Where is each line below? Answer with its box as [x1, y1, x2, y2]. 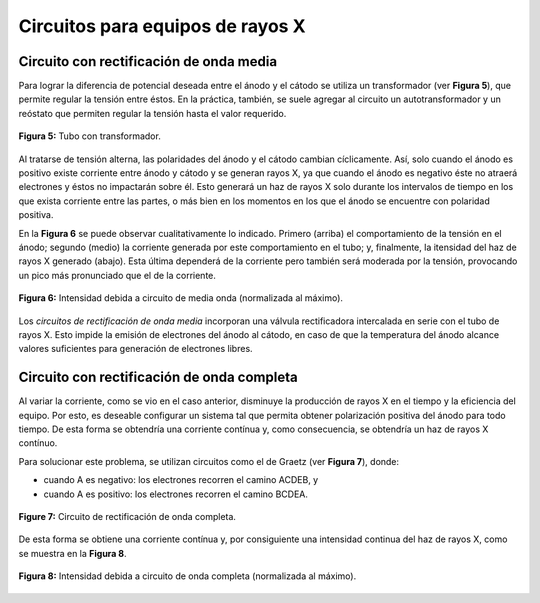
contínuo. [18, 437, 58, 449]
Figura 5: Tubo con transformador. [18, 130, 162, 142]
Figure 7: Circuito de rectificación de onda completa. [18, 510, 237, 522]
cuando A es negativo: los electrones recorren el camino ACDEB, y [43, 474, 319, 486]
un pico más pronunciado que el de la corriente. [18, 269, 217, 281]
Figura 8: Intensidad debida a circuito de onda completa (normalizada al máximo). [18, 570, 357, 582]
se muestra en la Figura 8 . [18, 547, 127, 559]
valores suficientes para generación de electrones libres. [18, 343, 254, 355]
